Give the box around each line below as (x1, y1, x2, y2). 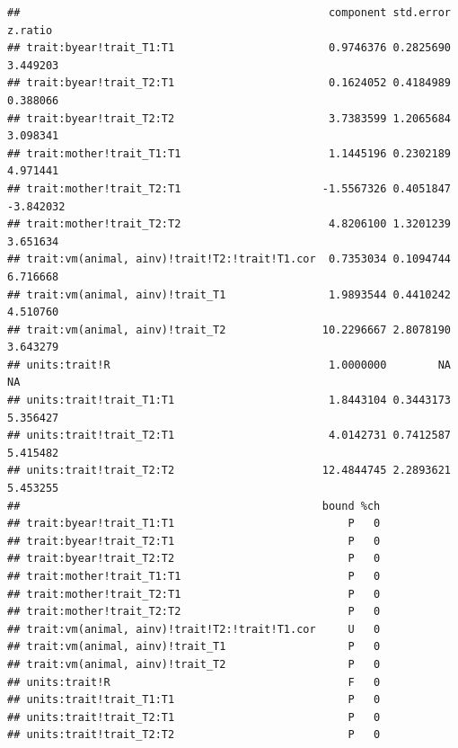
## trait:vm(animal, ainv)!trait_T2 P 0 (7, 657, 381, 671)
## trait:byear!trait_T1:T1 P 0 (7, 517, 381, 530)
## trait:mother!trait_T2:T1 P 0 (7, 587, 381, 601)
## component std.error (7, 6, 451, 19)
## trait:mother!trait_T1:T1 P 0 (7, 570, 381, 583)
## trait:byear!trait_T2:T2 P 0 (7, 552, 381, 565)
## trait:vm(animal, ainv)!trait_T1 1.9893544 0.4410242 (7, 288, 451, 301)
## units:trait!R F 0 (7, 675, 381, 689)
